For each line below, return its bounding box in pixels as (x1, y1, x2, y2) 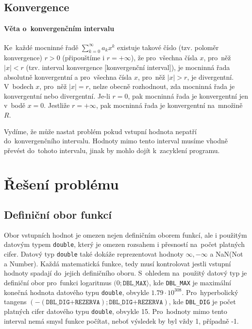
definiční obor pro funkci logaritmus (4, 277, 112, 287)
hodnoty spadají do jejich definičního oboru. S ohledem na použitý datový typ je (4, 268, 247, 278)
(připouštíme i (62, 52, 105, 63)
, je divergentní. (187, 71, 234, 82)
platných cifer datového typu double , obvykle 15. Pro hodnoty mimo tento (4, 306, 227, 316)
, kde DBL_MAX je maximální (149, 277, 231, 287)
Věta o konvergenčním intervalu (4, 23, 115, 34)
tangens (4, 296, 27, 307)
